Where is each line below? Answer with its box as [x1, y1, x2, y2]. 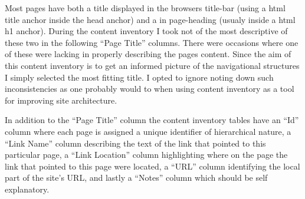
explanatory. [5, 183, 50, 195]
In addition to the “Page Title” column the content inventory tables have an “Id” [5, 114, 299, 126]
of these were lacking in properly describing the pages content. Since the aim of [5, 48, 291, 60]
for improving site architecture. [5, 94, 117, 106]
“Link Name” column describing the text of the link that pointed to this [5, 137, 266, 149]
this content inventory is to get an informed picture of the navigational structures [5, 59, 300, 71]
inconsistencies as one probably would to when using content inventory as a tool [5, 82, 294, 95]
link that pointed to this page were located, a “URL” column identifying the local [5, 160, 300, 172]
